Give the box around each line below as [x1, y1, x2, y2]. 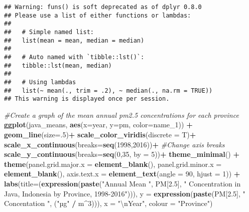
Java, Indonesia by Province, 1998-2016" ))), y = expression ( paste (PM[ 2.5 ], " [4, 188, 245, 198]
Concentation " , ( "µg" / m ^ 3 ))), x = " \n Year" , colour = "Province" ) [4, 198, 213, 208]
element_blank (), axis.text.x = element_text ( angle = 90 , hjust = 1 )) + [4, 168, 240, 179]
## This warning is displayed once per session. [4, 95, 170, 103]
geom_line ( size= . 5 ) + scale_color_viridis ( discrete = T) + [4, 129, 196, 140]
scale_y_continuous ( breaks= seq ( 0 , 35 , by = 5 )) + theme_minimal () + [4, 149, 239, 159]
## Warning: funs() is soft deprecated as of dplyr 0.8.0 [4, 4, 202, 11]
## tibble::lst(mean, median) [4, 62, 112, 69]
